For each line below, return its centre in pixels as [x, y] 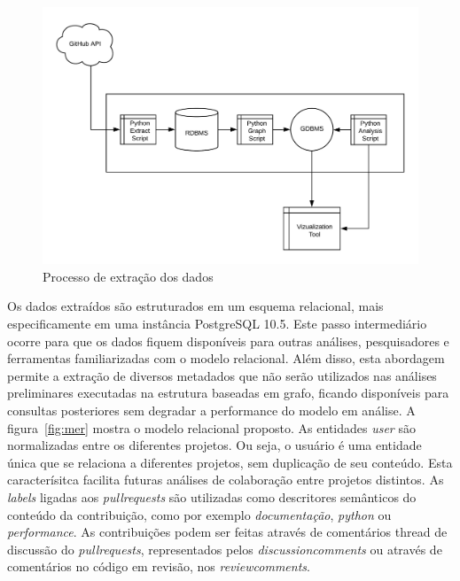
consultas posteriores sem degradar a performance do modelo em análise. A [211, 410]
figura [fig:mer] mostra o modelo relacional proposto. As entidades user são [211, 427]
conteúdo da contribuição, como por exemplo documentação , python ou [199, 514]
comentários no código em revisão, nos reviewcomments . [159, 566]
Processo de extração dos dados [128, 276]
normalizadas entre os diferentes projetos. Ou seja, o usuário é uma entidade [214, 445]
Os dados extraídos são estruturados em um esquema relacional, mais [195, 306]
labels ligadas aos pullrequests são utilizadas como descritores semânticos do [212, 496]
